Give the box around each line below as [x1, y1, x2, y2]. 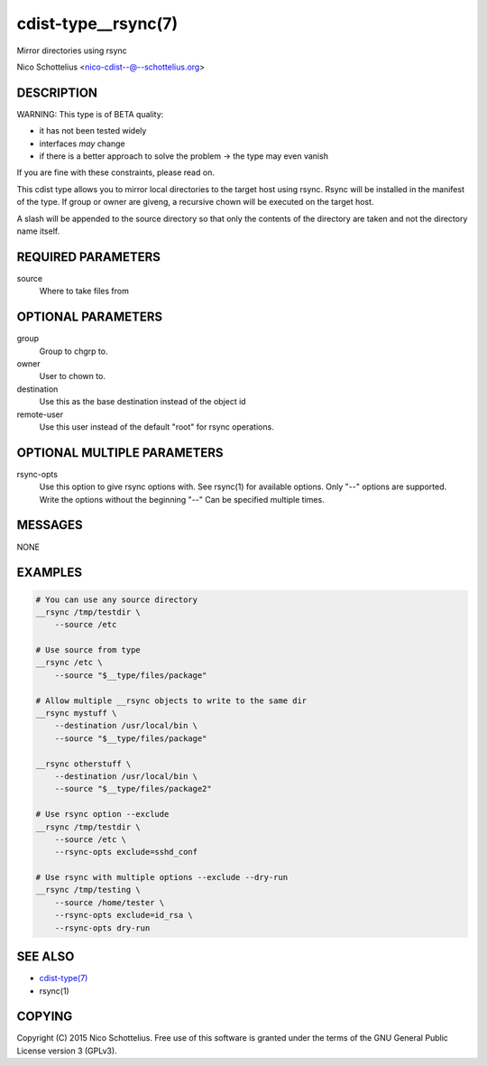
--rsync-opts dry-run [54, 922, 151, 933]
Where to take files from [39, 285, 130, 297]
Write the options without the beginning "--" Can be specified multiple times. [39, 494, 325, 505]
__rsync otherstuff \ [35, 758, 132, 769]
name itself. [16, 226, 60, 236]
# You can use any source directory [35, 594, 198, 605]
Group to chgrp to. [39, 346, 108, 357]
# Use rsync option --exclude [35, 809, 170, 820]
